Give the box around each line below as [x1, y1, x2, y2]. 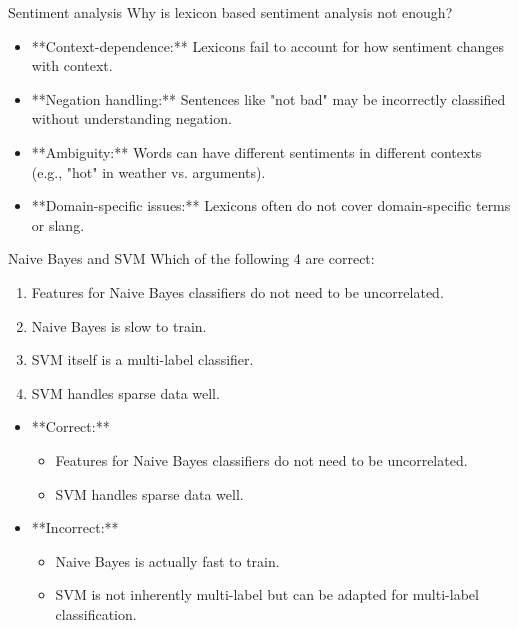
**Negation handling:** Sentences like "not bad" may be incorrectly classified [31, 88, 506, 109]
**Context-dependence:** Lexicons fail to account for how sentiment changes [31, 35, 504, 56]
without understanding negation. [31, 108, 232, 129]
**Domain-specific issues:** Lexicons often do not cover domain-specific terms [31, 195, 511, 216]
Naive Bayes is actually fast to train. [55, 550, 280, 571]
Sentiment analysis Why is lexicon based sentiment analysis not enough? [8, 2, 453, 22]
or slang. [31, 214, 85, 235]
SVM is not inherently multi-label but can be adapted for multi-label [55, 584, 479, 605]
